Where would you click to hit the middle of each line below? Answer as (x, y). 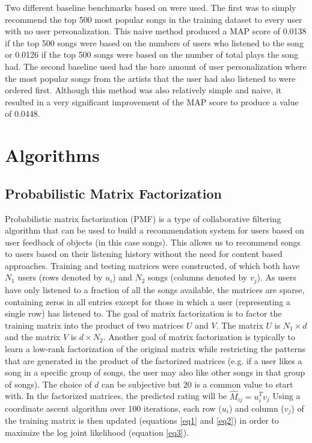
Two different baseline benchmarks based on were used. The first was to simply (151, 7)
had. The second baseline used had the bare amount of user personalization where (156, 66)
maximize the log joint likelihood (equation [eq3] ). (97, 432)
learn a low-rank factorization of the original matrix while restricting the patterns (155, 348)
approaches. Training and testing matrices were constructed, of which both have (152, 265)
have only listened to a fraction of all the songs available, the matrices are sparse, (155, 289)
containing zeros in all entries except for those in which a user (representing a (148, 301)
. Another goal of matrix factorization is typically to (199, 337)
